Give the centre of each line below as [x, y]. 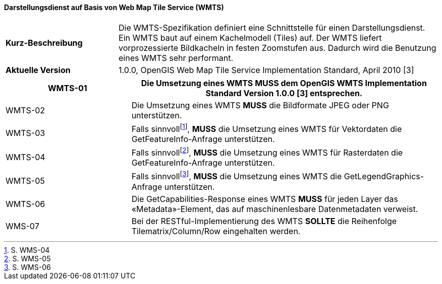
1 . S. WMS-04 [27, 250]
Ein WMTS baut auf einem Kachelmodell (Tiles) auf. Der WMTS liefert [250, 38]
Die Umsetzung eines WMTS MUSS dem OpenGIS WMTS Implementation [284, 83]
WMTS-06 [25, 204]
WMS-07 [22, 226]
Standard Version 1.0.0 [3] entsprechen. [284, 93]
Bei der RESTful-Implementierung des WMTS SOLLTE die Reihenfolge [264, 221]
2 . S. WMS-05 [27, 258]
